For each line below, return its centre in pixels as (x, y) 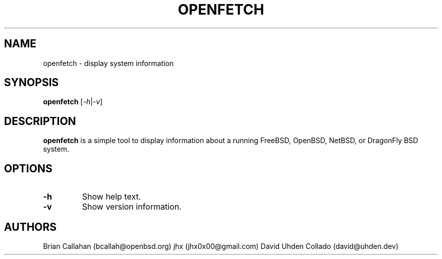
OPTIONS (28, 168)
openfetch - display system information (108, 63)
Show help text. (112, 197)
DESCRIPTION (40, 121)
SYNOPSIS (32, 83)
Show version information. (132, 207)
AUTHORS (31, 227)
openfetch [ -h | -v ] (73, 102)
